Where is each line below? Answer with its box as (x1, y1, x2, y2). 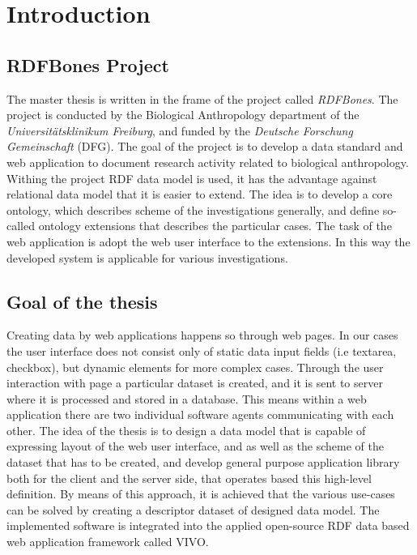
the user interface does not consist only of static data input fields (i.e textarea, (6, 342, 397, 359)
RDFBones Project (6, 52, 169, 77)
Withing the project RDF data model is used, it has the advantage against (6, 169, 377, 186)
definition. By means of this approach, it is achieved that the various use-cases (6, 485, 395, 502)
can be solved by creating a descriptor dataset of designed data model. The (6, 501, 380, 518)
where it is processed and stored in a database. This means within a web (6, 390, 367, 407)
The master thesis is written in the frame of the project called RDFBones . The (6, 90, 398, 107)
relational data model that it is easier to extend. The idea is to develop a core (6, 186, 393, 203)
